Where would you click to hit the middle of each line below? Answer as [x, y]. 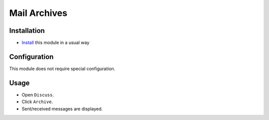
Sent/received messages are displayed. [62, 109]
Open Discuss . [38, 95]
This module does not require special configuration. [62, 68]
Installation [27, 31]
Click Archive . [37, 102]
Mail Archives [38, 13]
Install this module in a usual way [56, 43]
